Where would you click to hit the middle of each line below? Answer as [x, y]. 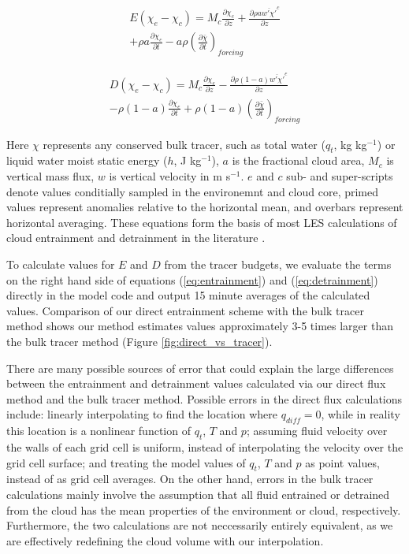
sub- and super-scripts [340, 176]
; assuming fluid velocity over [317, 431]
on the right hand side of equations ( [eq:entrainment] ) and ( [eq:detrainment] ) [192, 279]
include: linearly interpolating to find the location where [142, 414]
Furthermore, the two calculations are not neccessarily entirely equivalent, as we [200, 525]
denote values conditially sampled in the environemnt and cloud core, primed [193, 191]
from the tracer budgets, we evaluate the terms [278, 264]
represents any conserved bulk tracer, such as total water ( [184, 144]
